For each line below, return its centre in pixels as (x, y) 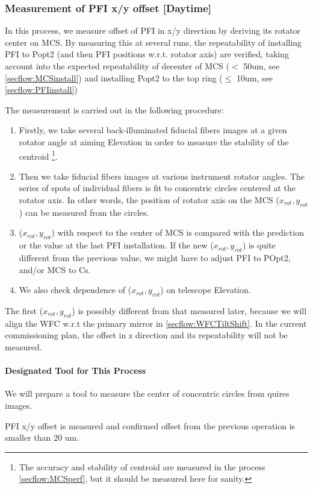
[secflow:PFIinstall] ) (41, 90)
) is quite (259, 245)
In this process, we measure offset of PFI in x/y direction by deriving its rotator (153, 30)
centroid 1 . (38, 155)
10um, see (255, 77)
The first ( (24, 310)
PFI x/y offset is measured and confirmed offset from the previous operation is (150, 425)
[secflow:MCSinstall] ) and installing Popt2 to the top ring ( (114, 77)
